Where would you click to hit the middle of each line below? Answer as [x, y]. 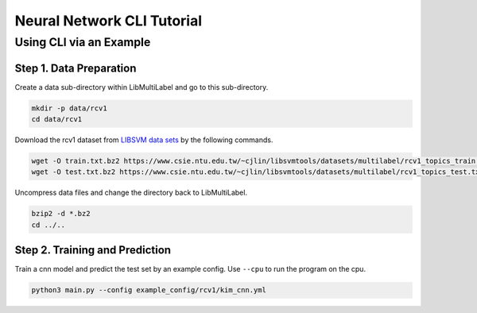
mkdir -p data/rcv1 [69, 108]
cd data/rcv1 [57, 120]
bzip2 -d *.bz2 [61, 214]
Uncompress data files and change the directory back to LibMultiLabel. [131, 193]
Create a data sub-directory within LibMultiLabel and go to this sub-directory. [142, 87]
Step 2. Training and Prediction [93, 250]
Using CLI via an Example [83, 42]
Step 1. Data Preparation [76, 68]
